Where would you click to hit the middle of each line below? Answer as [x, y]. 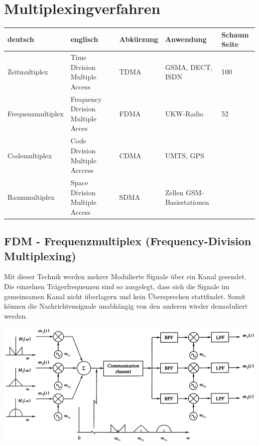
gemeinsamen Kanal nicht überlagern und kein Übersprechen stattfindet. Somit [125, 296]
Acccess [82, 170]
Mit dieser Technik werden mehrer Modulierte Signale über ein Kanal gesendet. [125, 276]
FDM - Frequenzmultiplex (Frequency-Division [128, 241]
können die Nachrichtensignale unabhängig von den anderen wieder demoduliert [126, 306]
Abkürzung [139, 39]
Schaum [235, 34]
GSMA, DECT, [189, 67]
